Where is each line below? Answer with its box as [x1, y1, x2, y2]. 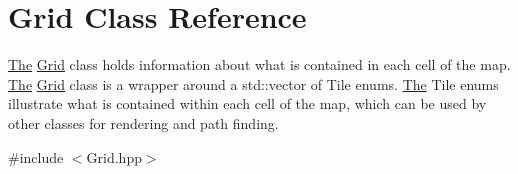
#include [8, 146, 64, 167]
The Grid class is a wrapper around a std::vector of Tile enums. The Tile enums [8, 73, 499, 94]
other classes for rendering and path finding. [8, 112, 279, 133]
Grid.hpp [86, 146, 142, 167]
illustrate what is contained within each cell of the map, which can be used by [8, 93, 487, 114]
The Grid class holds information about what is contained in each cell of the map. [8, 54, 511, 75]
